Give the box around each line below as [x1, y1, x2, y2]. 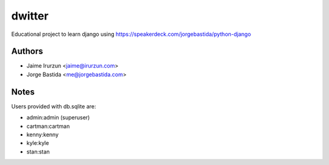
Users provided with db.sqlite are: [11, 102, 97, 110]
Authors [11, 46, 43, 57]
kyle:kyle [26, 139, 49, 147]
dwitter [11, 9, 49, 23]
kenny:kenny [26, 131, 59, 138]
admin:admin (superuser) [26, 114, 90, 121]
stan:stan [26, 148, 50, 155]
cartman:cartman [26, 122, 70, 130]
